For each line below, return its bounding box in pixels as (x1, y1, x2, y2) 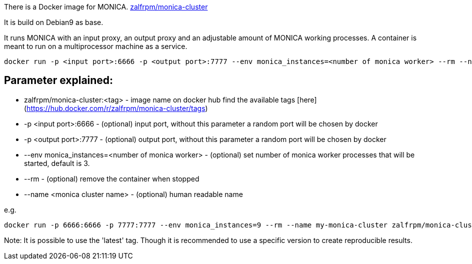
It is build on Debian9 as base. (4, 18, 103, 26)
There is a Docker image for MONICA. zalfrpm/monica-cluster (4, 2, 208, 11)
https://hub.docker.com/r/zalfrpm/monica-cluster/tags (26, 103, 205, 112)
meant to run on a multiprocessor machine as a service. (4, 42, 187, 50)
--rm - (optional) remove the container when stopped (24, 174, 199, 183)
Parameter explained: (4, 74, 113, 87)
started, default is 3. (24, 158, 90, 167)
